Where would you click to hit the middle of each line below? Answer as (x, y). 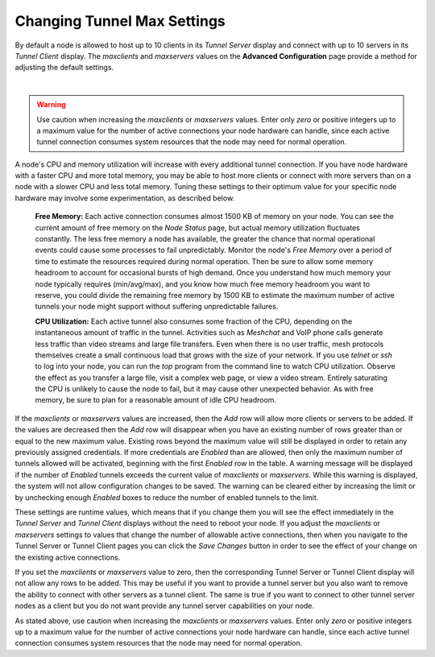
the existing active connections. (68, 557)
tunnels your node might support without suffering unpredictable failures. (157, 307)
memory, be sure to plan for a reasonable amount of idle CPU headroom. (156, 400)
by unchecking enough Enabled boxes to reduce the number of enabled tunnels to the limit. (167, 497)
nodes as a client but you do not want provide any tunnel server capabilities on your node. (164, 606)
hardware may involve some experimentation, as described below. (125, 198)
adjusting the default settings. (64, 68)
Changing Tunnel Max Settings (120, 21)
